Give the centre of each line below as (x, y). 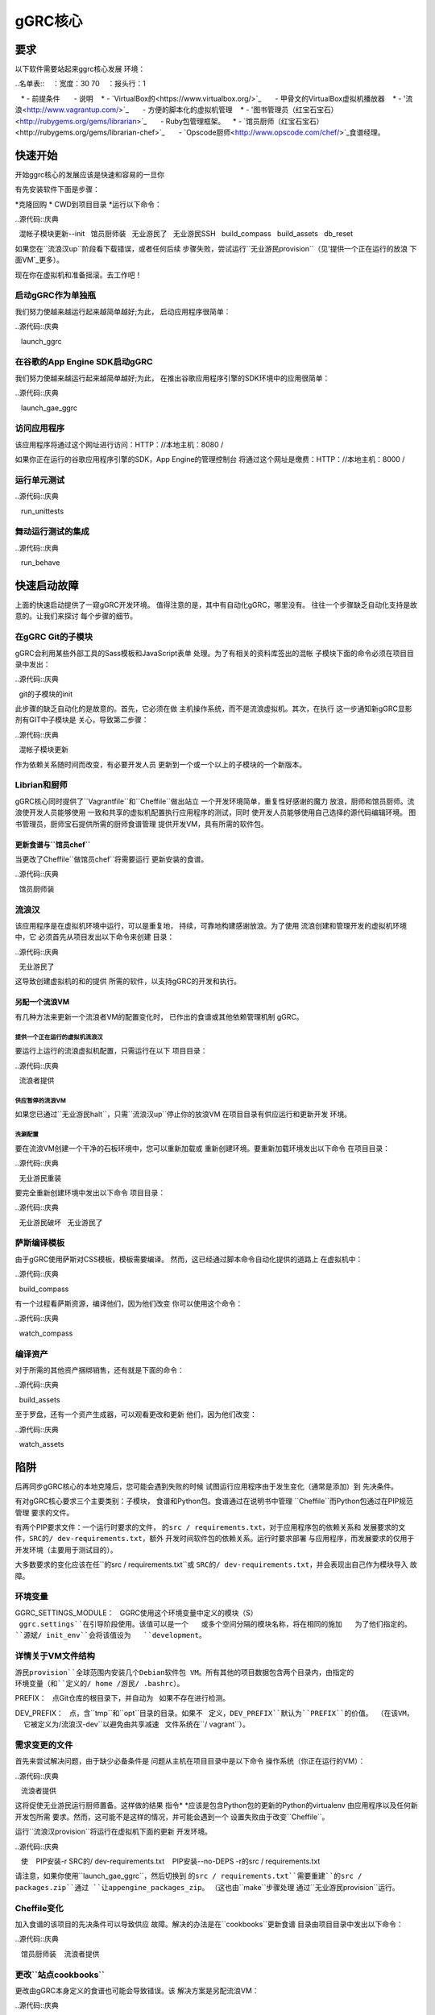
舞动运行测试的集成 (52, 532)
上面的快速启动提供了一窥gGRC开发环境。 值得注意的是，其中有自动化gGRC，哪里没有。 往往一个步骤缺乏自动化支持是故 (216, 605)
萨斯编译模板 (40, 1243)
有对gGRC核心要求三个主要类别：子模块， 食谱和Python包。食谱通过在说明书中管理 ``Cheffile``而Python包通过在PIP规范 (214, 1501)
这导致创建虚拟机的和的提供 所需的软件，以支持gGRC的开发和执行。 (128, 981)
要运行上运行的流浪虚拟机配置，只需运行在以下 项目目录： (111, 1051)
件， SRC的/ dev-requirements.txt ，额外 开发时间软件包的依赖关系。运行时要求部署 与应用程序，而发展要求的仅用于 (215, 1539)
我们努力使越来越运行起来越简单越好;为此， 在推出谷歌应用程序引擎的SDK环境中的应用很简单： (172, 378)
